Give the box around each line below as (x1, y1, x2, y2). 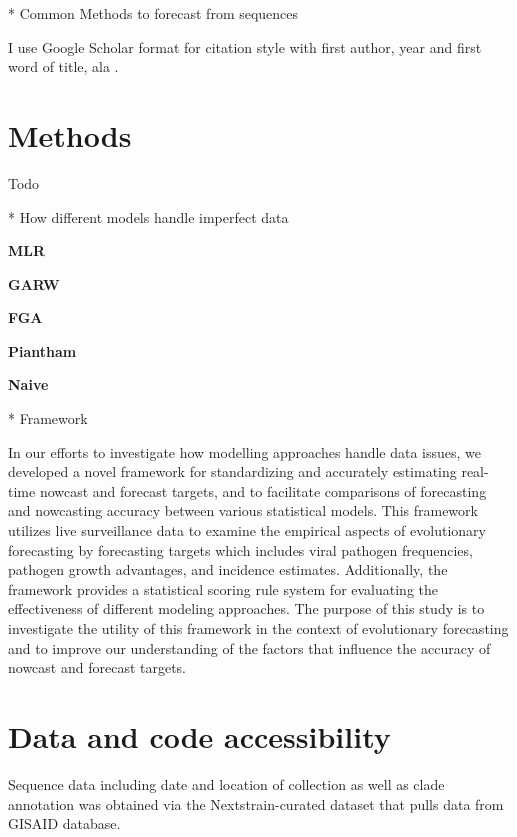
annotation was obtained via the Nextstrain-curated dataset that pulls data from (8, 793, 504, 814)
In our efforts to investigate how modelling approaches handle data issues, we (8, 441, 482, 462)
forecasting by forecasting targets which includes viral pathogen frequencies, (8, 539, 473, 560)
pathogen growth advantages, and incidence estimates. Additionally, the (8, 559, 448, 580)
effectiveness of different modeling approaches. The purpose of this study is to (8, 598, 485, 619)
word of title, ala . (8, 56, 119, 77)
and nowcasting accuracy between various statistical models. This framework (8, 500, 478, 521)
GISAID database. (8, 813, 121, 834)
